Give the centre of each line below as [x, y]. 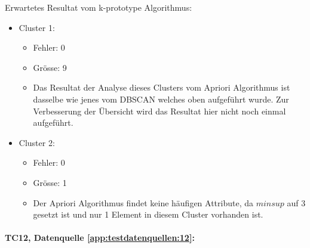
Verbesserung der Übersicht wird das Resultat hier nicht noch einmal [159, 111]
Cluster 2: [37, 142]
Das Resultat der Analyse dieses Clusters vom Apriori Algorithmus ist [162, 87]
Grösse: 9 [50, 67]
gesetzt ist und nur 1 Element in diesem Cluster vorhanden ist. [148, 214]
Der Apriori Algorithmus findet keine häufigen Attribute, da [143, 202]
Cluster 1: [37, 27]
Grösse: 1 [50, 182]
